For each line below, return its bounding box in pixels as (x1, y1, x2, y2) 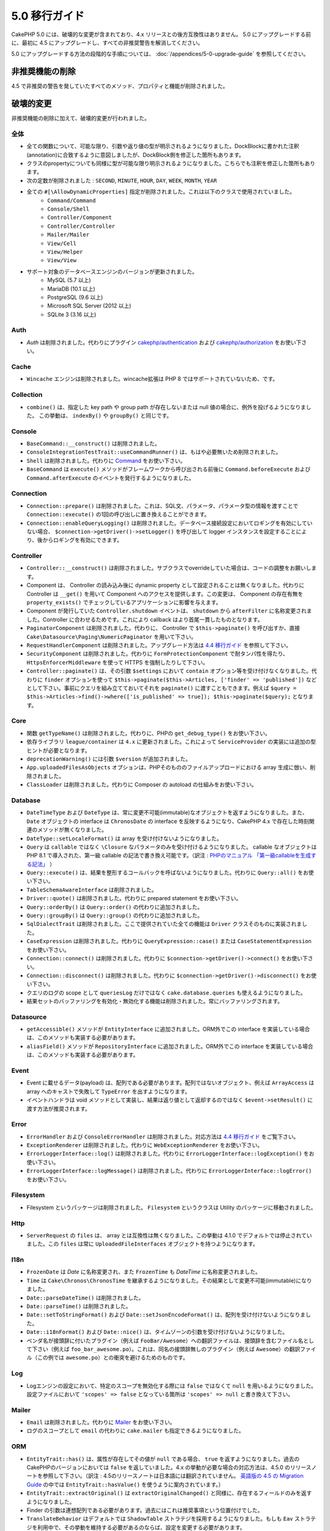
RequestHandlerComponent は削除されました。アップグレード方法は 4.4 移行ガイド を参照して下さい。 (26, 641, 291, 649)
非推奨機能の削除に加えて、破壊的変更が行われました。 (11, 115, 150, 122)
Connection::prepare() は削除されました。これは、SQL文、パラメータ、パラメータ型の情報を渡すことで (26, 502, 299, 510)
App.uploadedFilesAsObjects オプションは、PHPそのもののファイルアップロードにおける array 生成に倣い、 (26, 764, 310, 771)
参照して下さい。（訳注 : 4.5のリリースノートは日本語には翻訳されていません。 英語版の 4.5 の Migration (42, 1472, 304, 1480)
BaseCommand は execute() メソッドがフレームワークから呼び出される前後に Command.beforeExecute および (26, 465, 311, 473)
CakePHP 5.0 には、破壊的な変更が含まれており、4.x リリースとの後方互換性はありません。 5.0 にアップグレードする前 (11, 31, 312, 38)
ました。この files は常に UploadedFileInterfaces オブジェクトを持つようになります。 (26, 1240, 258, 1247)
